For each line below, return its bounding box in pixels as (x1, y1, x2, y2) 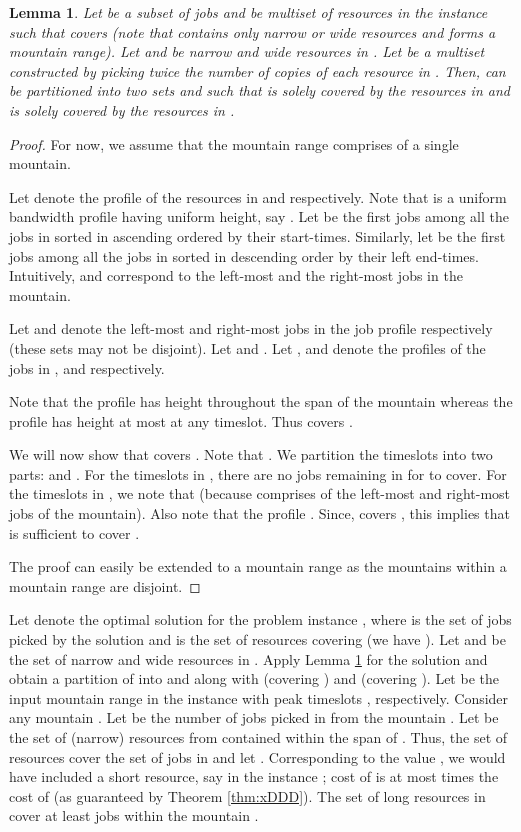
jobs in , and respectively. (9, 357, 165, 378)
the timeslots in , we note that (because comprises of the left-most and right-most (9, 483, 511, 504)
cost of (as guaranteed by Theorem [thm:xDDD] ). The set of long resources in (9, 785, 486, 806)
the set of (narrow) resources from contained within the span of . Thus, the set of (9, 727, 508, 747)
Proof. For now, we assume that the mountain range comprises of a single (9, 133, 459, 154)
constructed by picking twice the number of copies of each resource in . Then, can (9, 60, 506, 81)
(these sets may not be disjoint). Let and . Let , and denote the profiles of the (9, 337, 486, 358)
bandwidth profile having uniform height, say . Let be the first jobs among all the (9, 206, 509, 227)
